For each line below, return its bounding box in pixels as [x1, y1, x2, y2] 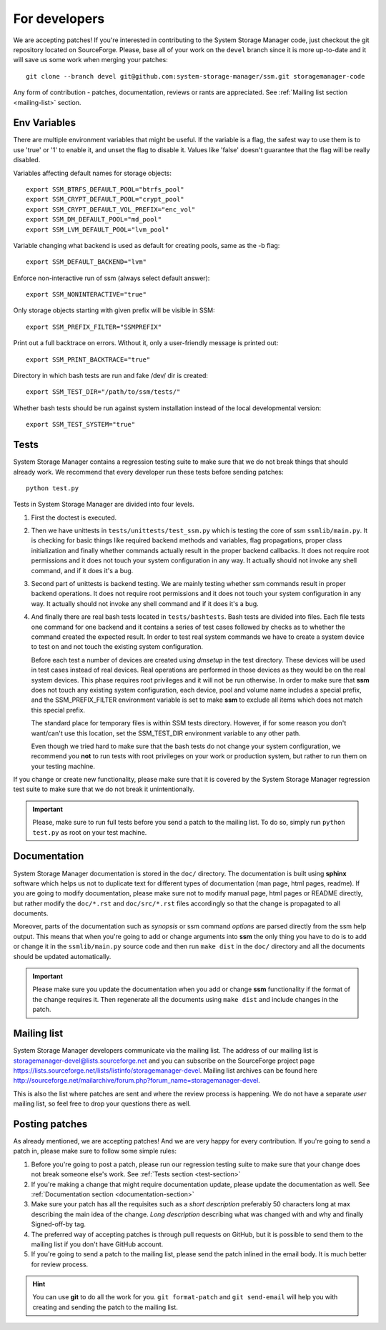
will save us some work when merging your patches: [13, 56, 168, 64]
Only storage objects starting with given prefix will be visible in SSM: [13, 306, 215, 314]
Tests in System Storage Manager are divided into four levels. [13, 500, 194, 509]
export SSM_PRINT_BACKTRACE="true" [26, 355, 151, 364]
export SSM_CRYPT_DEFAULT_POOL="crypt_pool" [26, 195, 185, 204]
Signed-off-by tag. [31, 1220, 86, 1229]
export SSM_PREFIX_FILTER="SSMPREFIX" [26, 322, 162, 331]
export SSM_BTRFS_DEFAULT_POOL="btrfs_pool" [26, 185, 185, 193]
